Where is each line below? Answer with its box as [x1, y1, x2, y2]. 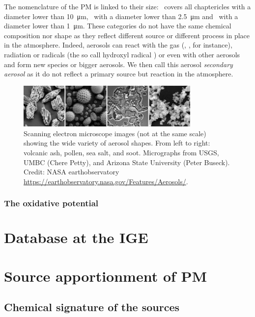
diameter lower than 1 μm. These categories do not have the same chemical [4, 21, 231, 31]
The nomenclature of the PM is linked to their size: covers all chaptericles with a [4, 1, 251, 11]
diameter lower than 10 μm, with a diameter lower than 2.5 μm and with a [4, 11, 238, 21]
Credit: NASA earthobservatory [24, 167, 119, 177]
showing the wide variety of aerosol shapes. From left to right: [24, 138, 210, 148]
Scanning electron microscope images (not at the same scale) [24, 128, 206, 138]
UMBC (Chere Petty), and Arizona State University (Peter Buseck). [24, 157, 230, 167]
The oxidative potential [4, 197, 99, 209]
